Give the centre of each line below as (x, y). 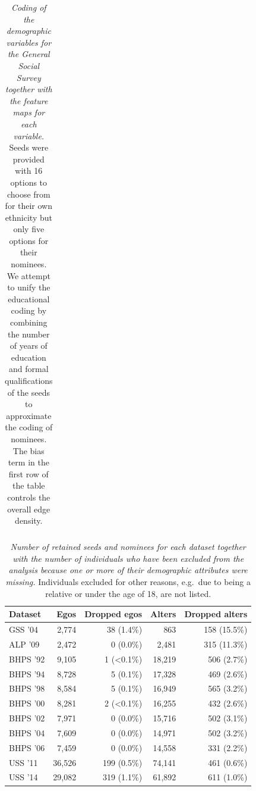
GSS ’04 (24, 629)
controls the (29, 497)
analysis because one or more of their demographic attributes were (128, 570)
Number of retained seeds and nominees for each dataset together (128, 547)
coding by (29, 310)
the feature (29, 100)
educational (29, 298)
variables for (29, 42)
